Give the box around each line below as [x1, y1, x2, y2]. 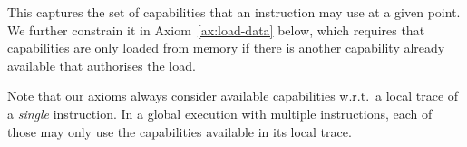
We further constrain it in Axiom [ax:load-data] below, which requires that [7, 20, 425, 39]
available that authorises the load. [7, 55, 196, 74]
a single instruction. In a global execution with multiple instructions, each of [7, 103, 433, 122]
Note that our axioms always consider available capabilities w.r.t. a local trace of [7, 86, 459, 105]
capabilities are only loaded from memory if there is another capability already [7, 38, 445, 57]
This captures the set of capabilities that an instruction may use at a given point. [7, 3, 461, 21]
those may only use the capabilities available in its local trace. [7, 122, 352, 141]
